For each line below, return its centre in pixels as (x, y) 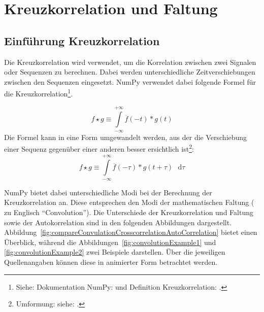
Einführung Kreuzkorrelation (82, 40)
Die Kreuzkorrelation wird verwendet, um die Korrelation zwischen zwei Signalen (130, 62)
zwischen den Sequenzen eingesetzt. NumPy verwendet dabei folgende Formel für (130, 81)
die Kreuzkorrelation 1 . (39, 93)
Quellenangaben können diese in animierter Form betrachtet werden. (111, 262)
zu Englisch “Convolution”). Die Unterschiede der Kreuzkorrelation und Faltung (129, 212)
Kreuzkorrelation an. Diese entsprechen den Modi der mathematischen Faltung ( (129, 202)
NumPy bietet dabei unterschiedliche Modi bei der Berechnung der (108, 192)
